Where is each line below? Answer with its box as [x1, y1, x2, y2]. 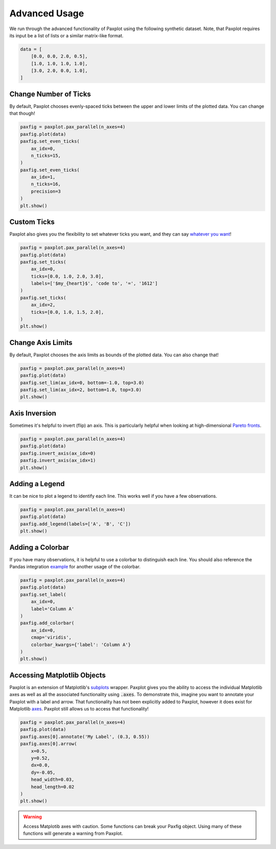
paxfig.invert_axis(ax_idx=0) [20, 450, 96, 456]
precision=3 [31, 188, 61, 194]
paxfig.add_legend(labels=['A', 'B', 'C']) [20, 521, 131, 526]
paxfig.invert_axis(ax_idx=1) [20, 457, 96, 464]
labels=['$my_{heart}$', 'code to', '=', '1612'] [31, 281, 158, 286]
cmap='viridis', [31, 634, 72, 640]
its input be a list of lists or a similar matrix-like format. [9, 32, 124, 38]
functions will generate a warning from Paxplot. [23, 831, 123, 837]
